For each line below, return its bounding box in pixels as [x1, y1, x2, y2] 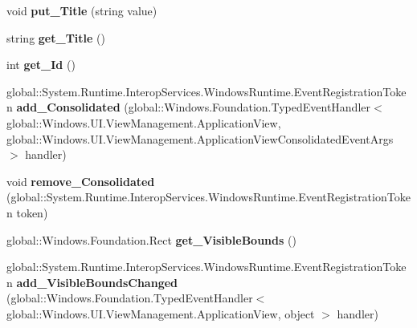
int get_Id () [6, 56, 76, 73]
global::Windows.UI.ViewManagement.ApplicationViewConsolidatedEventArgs [6, 130, 394, 147]
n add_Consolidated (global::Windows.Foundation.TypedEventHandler [6, 99, 370, 115]
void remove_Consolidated [6, 172, 155, 189]
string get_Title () [6, 29, 105, 46]
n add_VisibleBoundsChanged [6, 273, 178, 290]
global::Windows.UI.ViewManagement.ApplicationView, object [6, 305, 315, 322]
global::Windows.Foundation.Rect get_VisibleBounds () [6, 231, 296, 248]
